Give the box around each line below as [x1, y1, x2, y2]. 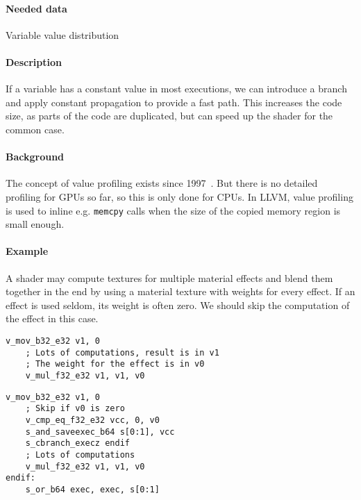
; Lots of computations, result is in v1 [25, 347, 219, 358]
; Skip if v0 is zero [25, 403, 125, 414]
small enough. [6, 217, 65, 231]
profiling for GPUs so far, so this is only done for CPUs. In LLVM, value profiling [6, 189, 353, 203]
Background [6, 149, 65, 164]
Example [6, 244, 49, 258]
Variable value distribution [6, 27, 119, 42]
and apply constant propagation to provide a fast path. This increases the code [6, 94, 342, 109]
